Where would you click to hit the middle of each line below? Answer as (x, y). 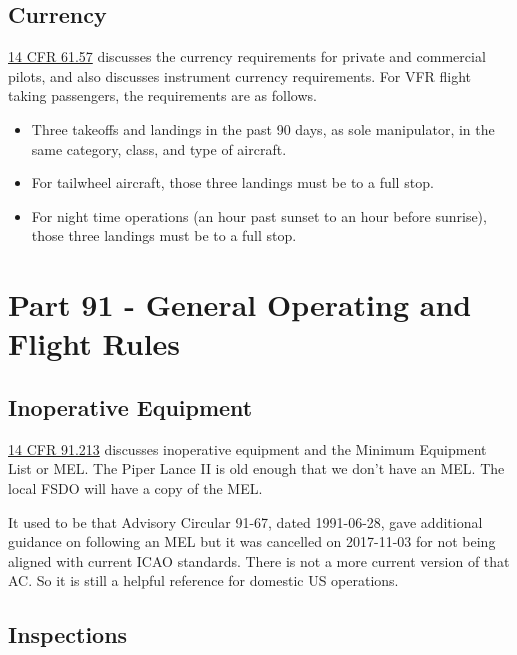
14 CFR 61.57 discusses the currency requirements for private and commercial (247, 56)
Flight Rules (94, 343)
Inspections (68, 634)
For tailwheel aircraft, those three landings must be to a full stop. (232, 182)
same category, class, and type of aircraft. (159, 148)
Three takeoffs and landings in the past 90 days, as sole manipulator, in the (263, 128)
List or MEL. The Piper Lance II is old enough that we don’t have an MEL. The (256, 468)
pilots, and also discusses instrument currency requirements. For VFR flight (240, 75)
